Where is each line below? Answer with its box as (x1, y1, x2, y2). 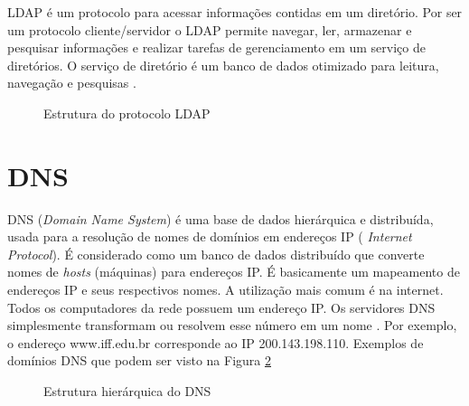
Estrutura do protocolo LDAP (43, 103, 211, 122)
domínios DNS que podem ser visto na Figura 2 (7, 351, 271, 370)
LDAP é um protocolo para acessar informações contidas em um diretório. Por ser (7, 3, 463, 21)
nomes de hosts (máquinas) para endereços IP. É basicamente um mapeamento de (7, 262, 460, 281)
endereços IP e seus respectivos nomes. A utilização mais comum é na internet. (7, 280, 444, 299)
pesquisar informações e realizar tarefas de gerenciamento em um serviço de (7, 38, 426, 57)
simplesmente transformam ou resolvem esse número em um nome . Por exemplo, (7, 316, 457, 335)
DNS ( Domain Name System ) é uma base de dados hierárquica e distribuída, (7, 209, 434, 228)
